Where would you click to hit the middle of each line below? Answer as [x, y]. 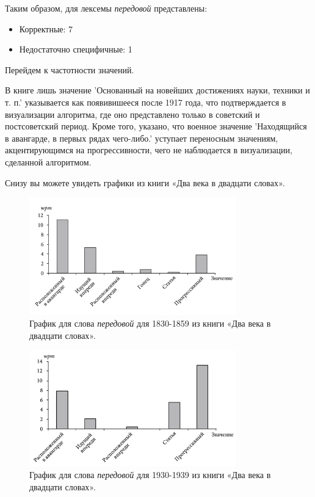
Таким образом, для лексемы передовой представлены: [106, 8]
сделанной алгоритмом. [48, 161]
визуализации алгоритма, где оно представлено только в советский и [132, 114]
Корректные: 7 [46, 28]
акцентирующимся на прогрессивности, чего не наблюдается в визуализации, [149, 150]
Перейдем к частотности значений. [70, 69]
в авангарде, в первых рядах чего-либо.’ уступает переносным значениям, [142, 138]
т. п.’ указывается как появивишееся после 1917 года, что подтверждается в [146, 102]
